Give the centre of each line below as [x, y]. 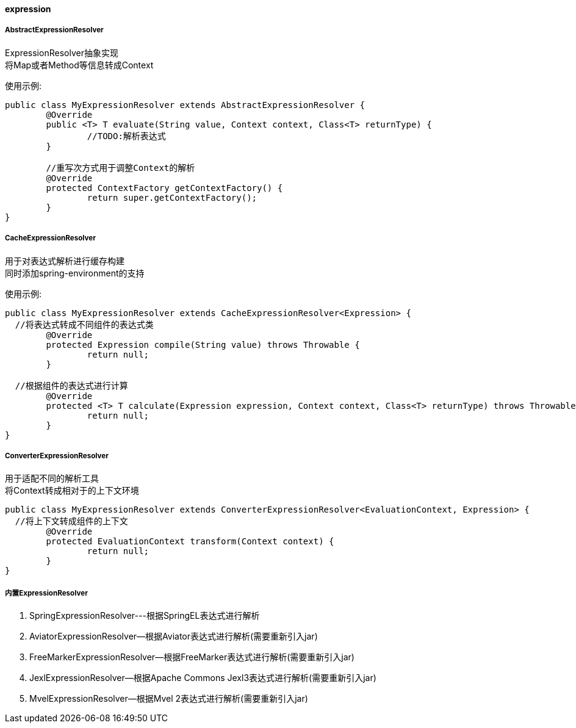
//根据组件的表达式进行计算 [71, 385]
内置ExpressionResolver [46, 593]
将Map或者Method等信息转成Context [79, 65]
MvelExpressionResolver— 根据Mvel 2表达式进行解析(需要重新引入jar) [169, 699]
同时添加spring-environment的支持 [75, 273]
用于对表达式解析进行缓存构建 [65, 261]
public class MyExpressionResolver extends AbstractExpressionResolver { [185, 105]
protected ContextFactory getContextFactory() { [164, 188]
